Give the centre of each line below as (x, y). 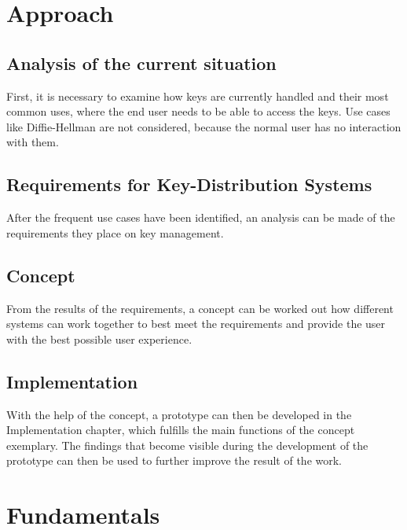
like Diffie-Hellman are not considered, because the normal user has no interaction (204, 126)
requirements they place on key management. (115, 232)
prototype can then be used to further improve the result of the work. (174, 460)
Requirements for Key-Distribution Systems (189, 184)
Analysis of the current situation (141, 63)
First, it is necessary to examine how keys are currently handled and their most (198, 96)
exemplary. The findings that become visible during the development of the (187, 445)
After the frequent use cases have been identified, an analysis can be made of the (201, 217)
